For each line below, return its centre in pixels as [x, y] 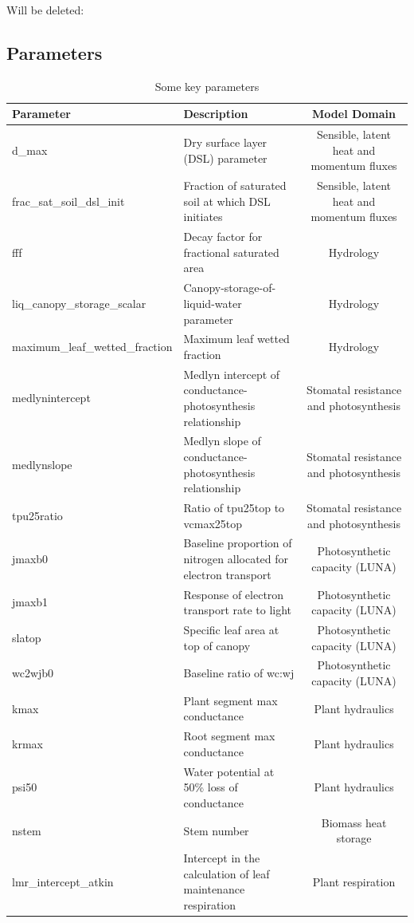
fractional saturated [231, 252]
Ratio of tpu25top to [234, 508]
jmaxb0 [30, 559]
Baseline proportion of [238, 543]
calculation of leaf [227, 873]
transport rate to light [238, 610]
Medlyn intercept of [232, 374]
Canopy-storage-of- [230, 288]
